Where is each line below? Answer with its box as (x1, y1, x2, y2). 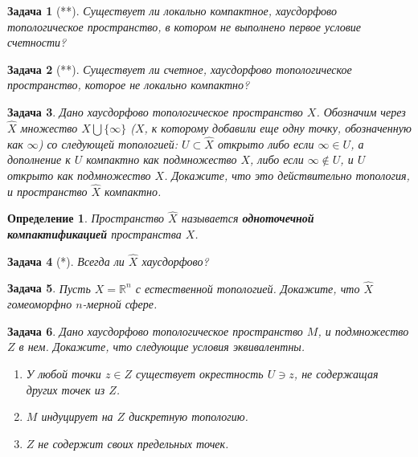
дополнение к (7, 151, 71, 168)
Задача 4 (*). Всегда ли (7, 252, 125, 269)
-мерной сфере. (82, 296, 158, 312)
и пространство (7, 182, 88, 199)
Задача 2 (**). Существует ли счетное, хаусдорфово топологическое (7, 60, 352, 77)
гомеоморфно (7, 296, 72, 312)
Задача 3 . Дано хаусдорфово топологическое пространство (7, 103, 303, 120)
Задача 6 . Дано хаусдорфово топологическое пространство (7, 322, 303, 339)
